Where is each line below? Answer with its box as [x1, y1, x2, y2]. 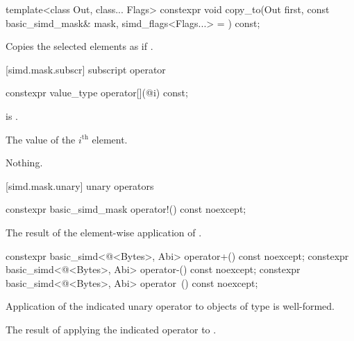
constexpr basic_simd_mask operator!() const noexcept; [6, 202, 246, 216]
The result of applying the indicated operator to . [6, 322, 217, 336]
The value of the [6, 132, 76, 146]
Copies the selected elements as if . [6, 39, 153, 53]
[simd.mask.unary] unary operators [6, 178, 154, 193]
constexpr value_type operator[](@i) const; [6, 85, 188, 100]
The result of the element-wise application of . [6, 225, 202, 239]
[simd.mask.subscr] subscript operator [6, 62, 166, 76]
